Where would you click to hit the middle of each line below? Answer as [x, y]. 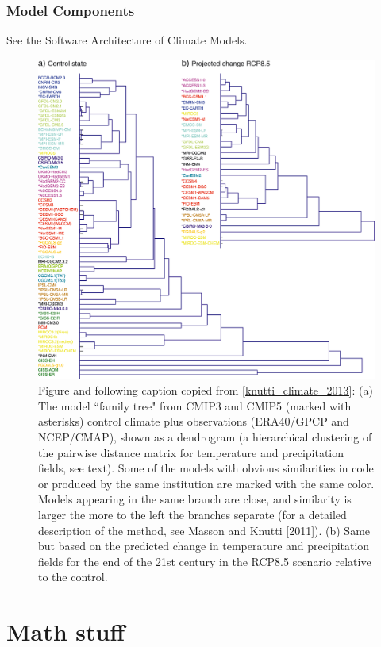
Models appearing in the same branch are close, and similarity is [195, 499]
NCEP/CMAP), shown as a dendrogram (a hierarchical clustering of [205, 437]
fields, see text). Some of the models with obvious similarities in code [206, 468]
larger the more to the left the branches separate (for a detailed [192, 515]
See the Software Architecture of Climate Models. [127, 40]
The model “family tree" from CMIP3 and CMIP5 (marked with [195, 405]
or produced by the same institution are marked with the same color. [206, 483]
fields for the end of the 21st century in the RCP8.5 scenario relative [205, 561]
